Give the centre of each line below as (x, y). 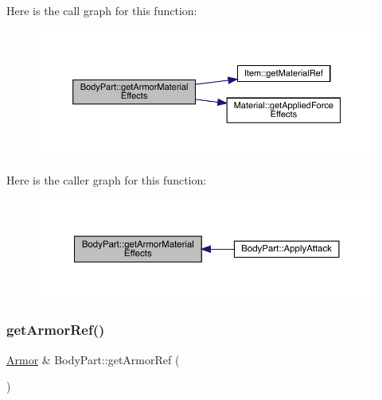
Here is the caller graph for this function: (107, 180)
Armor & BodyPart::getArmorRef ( (93, 359)
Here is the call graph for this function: (102, 10)
